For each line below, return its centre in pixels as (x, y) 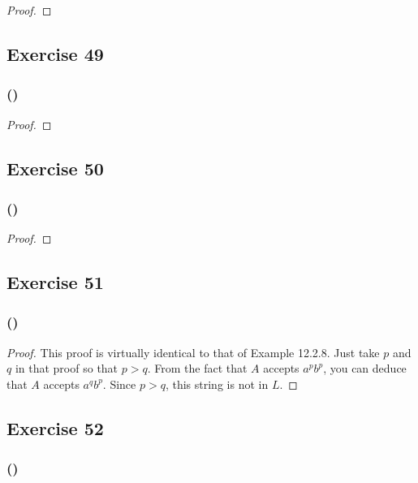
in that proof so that (67, 368)
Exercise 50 (55, 168)
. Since (119, 384)
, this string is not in (217, 384)
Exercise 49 (55, 53)
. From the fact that (197, 368)
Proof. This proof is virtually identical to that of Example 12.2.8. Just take (193, 352)
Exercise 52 (55, 427)
